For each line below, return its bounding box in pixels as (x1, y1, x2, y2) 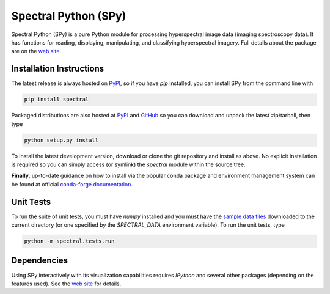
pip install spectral (24, 96, 89, 103)
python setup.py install (24, 136, 99, 144)
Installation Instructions (11, 64, 105, 74)
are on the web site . (11, 48, 61, 55)
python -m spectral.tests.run (24, 238, 115, 244)
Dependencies (11, 255, 68, 266)
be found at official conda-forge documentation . (11, 180, 133, 188)
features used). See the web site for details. (11, 280, 122, 287)
